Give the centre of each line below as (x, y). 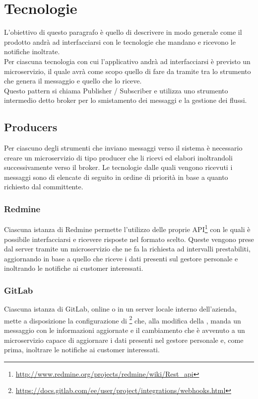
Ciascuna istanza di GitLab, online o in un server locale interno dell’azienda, (120, 309)
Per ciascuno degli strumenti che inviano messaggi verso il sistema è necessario (123, 148)
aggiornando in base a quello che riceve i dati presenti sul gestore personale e (121, 258)
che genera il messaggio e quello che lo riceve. (73, 81)
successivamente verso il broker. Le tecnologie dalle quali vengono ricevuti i (118, 167)
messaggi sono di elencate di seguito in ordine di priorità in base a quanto (116, 177)
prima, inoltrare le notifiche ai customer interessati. (82, 350)
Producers (31, 127)
